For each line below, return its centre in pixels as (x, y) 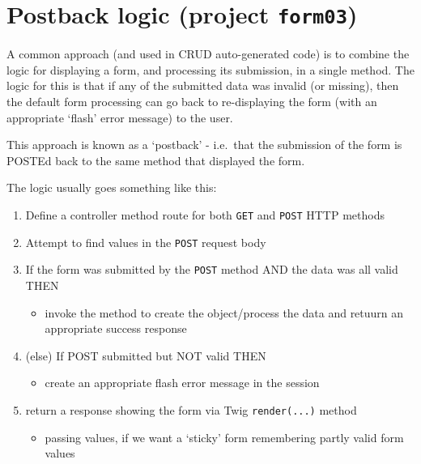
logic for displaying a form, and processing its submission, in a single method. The (210, 69)
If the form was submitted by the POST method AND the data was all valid (212, 269)
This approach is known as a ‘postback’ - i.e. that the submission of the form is (204, 145)
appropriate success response (116, 328)
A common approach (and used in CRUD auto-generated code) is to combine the (208, 54)
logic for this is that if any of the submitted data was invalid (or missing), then (203, 85)
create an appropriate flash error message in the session (182, 383)
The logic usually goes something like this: (112, 187)
